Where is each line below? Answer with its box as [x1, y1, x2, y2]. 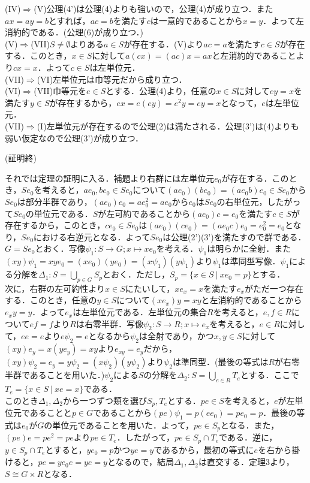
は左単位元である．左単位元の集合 [73, 306, 207, 318]
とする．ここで [240, 369, 299, 381]
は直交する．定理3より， [198, 455, 294, 468]
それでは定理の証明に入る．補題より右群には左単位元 [5, 171, 215, 184]
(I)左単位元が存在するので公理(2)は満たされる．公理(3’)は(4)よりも [37, 119, 299, 132]
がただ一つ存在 [244, 282, 303, 294]
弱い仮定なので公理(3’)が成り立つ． [5, 131, 144, 144]
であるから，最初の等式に [154, 443, 254, 455]
